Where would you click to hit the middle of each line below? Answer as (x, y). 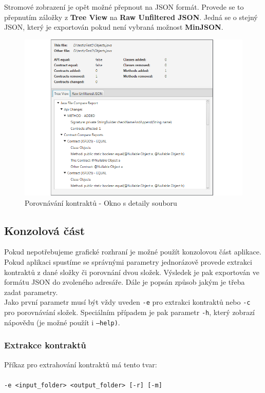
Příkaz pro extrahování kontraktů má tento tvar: (81, 364)
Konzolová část (45, 230)
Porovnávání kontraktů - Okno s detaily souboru (101, 202)
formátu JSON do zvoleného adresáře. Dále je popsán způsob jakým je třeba (125, 282)
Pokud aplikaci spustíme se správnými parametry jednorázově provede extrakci (128, 262)
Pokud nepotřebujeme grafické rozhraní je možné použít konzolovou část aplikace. (133, 252)
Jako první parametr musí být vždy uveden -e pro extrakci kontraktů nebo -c (127, 302)
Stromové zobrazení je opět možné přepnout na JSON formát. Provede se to (124, 7)
